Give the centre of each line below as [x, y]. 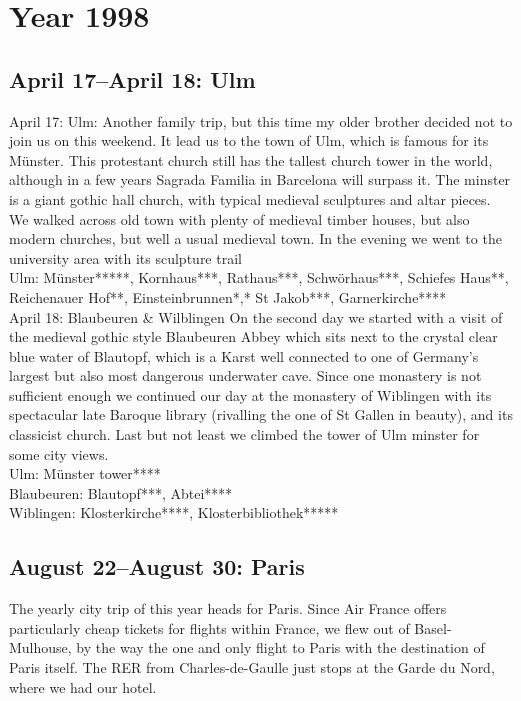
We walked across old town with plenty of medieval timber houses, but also [239, 218]
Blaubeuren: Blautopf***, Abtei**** [121, 492]
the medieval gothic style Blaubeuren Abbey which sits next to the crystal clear [253, 336]
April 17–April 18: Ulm [132, 78]
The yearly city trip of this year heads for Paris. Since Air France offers [228, 608]
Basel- [433, 627]
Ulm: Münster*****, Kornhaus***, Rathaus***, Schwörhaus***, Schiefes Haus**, [259, 277]
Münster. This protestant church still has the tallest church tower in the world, [251, 159]
